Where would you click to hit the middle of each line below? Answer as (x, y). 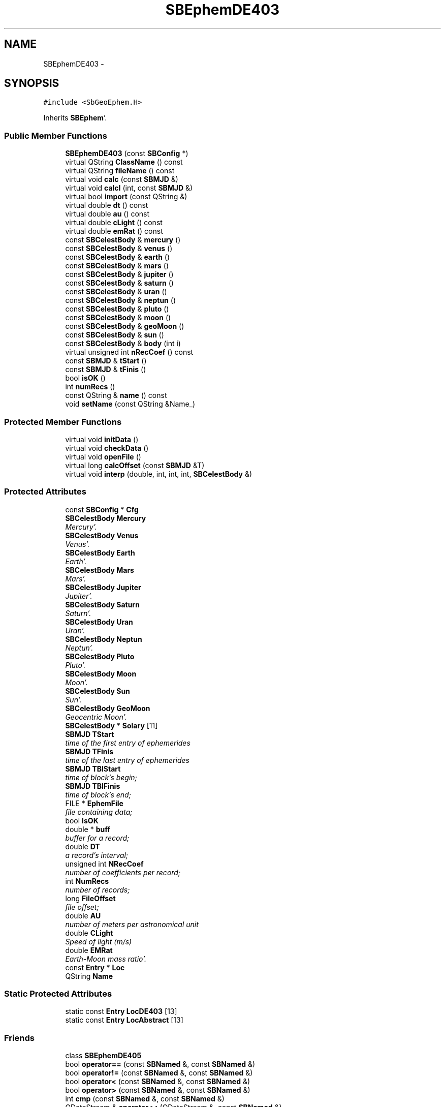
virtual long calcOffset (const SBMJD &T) (135, 465)
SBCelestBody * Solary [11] (112, 725)
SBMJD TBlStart (93, 768)
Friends (19, 1038)
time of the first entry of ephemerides (128, 743)
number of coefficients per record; (123, 872)
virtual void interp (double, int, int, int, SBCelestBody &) (158, 474)
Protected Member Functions (63, 422)
